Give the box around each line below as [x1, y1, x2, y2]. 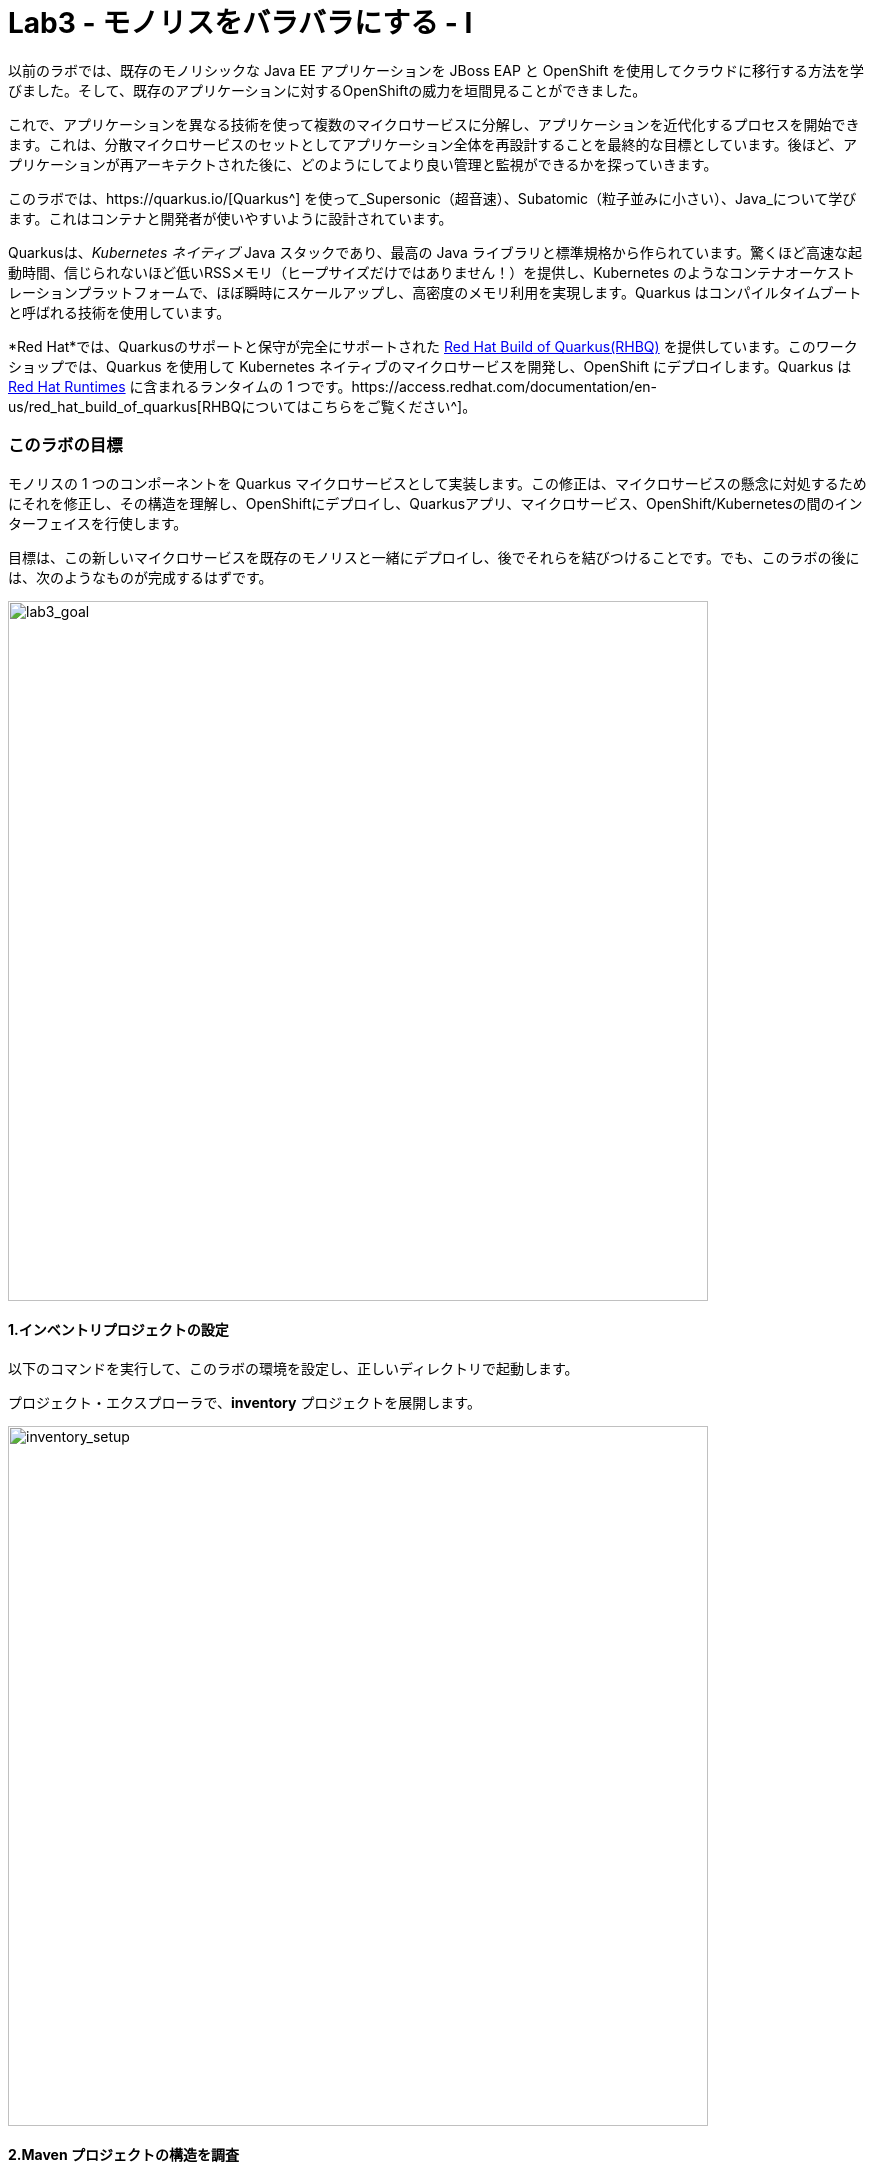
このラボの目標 [8, 435, 123, 456]
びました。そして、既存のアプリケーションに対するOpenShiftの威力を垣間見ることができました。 [8, 81, 647, 99]
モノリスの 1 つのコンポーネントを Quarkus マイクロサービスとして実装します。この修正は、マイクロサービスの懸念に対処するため [8, 474, 867, 492]
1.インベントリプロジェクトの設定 [8, 1321, 229, 1339]
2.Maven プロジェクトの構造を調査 [8, 2146, 239, 2164]
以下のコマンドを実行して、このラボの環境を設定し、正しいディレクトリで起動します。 [8, 1359, 579, 1377]
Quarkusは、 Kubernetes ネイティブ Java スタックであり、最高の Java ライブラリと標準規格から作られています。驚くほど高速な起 [8, 243, 862, 261]
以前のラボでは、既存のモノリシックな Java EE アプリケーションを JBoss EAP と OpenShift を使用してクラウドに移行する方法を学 [8, 61, 864, 79]
